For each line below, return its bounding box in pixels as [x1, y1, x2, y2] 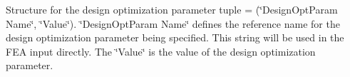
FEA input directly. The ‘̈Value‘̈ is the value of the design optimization [6, 43, 316, 58]
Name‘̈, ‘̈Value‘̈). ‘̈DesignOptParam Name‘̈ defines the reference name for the [6, 16, 340, 31]
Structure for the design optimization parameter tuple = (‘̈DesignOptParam [6, 2, 338, 16]
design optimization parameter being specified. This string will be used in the [6, 30, 344, 45]
